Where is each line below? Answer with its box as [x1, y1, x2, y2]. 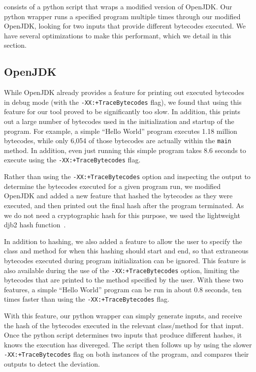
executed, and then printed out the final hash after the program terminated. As [4, 200, 244, 210]
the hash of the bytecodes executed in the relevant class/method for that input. [4, 320, 244, 330]
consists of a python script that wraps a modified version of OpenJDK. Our [4, 1, 232, 11]
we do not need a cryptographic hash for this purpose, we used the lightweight [4, 210, 240, 220]
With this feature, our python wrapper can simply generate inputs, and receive [4, 310, 242, 321]
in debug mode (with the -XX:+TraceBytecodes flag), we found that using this [4, 96, 242, 107]
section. [4, 40, 27, 50]
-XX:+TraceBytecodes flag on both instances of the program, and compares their [4, 349, 249, 359]
